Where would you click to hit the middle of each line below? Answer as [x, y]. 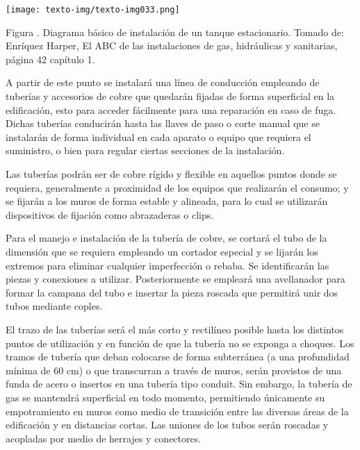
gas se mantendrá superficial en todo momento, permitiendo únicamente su [165, 397]
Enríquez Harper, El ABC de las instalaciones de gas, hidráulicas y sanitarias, [172, 45]
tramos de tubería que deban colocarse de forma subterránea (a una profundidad [178, 357]
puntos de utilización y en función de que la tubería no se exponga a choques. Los [180, 343]
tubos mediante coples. [54, 306]
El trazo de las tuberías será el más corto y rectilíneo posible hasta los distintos [175, 329]
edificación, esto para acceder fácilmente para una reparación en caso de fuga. [171, 109]
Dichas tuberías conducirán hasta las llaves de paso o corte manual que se [163, 123]
